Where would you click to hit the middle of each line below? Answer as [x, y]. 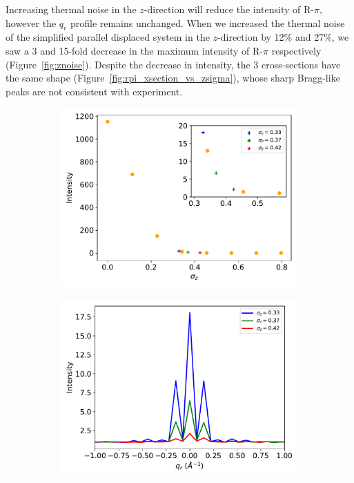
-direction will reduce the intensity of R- [229, 9]
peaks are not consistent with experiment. [94, 91]
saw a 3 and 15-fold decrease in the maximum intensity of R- [134, 50]
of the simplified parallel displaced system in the [108, 37]
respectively [296, 50]
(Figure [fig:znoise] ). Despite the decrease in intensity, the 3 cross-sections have [173, 64]
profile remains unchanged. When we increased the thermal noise [207, 22]
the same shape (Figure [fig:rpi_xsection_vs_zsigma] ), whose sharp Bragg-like [173, 78]
